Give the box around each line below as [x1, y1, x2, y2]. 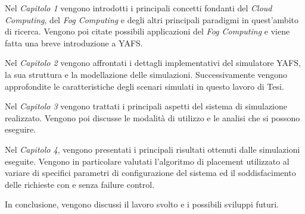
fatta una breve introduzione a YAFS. [5, 36, 143, 49]
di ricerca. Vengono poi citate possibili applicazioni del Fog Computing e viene [5, 25, 290, 37]
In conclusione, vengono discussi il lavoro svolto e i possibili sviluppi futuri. [5, 198, 279, 210]
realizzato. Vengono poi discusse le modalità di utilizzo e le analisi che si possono [5, 111, 300, 124]
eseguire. [5, 123, 36, 136]
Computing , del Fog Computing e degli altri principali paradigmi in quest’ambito [5, 13, 298, 26]
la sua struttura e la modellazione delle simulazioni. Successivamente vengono [5, 68, 288, 80]
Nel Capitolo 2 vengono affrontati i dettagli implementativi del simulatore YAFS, [5, 56, 301, 69]
